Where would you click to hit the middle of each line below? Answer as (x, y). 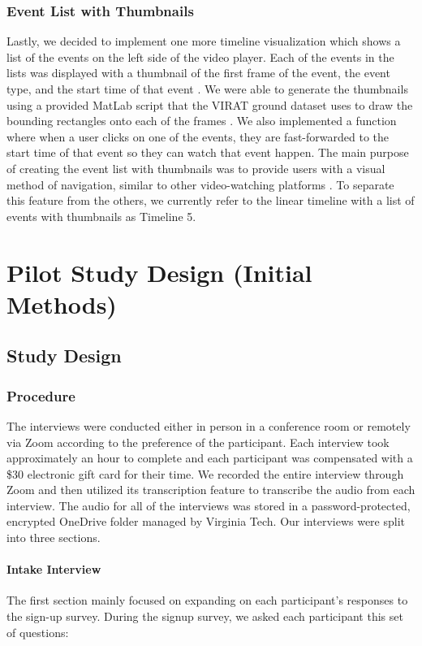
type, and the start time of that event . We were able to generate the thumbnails (207, 89)
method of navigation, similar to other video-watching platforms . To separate (200, 184)
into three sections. (54, 538)
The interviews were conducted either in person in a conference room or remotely (209, 425)
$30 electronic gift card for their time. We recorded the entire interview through (205, 473)
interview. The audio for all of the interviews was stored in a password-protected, (209, 505)
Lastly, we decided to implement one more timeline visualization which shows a (204, 41)
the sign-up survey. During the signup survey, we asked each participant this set (205, 616)
